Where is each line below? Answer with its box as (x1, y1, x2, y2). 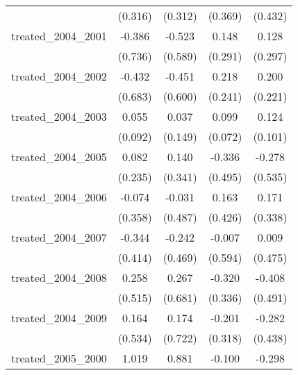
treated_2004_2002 (11, 68, 107, 84)
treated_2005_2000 (11, 350, 107, 366)
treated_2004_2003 (11, 108, 107, 124)
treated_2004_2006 (11, 189, 107, 205)
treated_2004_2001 (11, 28, 107, 44)
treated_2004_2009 (11, 310, 107, 326)
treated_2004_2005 (11, 149, 107, 165)
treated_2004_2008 (11, 269, 107, 285)
